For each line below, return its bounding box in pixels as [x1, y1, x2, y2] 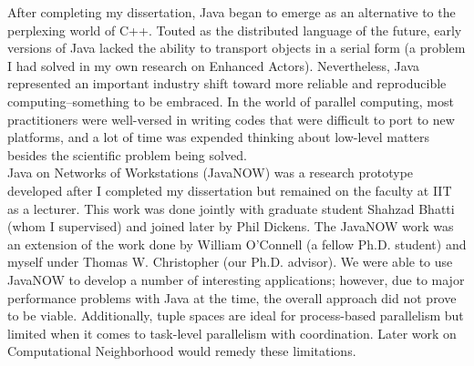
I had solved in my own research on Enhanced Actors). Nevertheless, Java [7, 56, 419, 75]
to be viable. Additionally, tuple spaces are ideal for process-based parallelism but [7, 306, 464, 325]
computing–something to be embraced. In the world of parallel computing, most [7, 91, 454, 110]
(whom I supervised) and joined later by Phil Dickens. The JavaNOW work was [7, 217, 454, 236]
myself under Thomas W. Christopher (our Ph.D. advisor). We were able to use [7, 252, 453, 271]
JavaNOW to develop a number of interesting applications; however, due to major [7, 269, 465, 289]
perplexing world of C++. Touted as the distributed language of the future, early [7, 20, 462, 39]
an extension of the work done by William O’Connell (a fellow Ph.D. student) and [7, 234, 467, 253]
